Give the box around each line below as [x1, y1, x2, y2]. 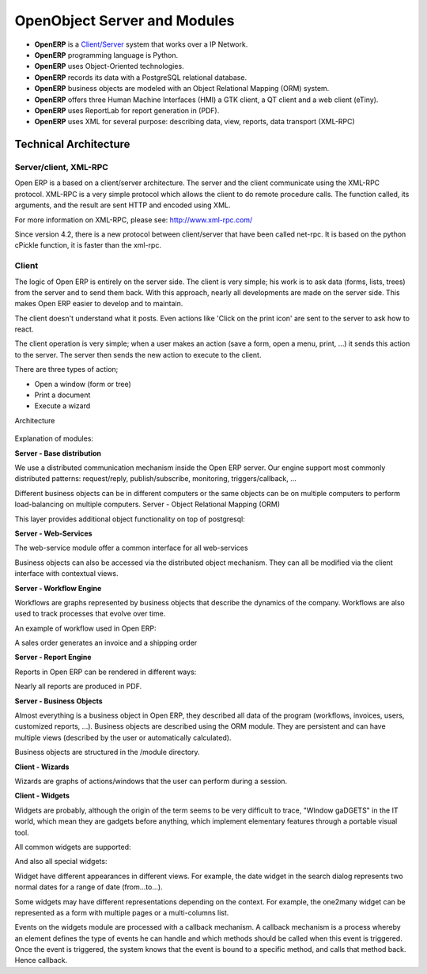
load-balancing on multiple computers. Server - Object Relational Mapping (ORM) [14, 499, 281, 510]
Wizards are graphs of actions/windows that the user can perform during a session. [14, 776, 288, 786]
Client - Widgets [14, 791, 70, 801]
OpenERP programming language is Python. [34, 50, 179, 59]
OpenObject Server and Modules [14, 12, 235, 29]
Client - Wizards [14, 762, 70, 771]
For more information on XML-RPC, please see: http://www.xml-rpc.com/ [14, 214, 253, 225]
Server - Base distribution [14, 448, 102, 458]
